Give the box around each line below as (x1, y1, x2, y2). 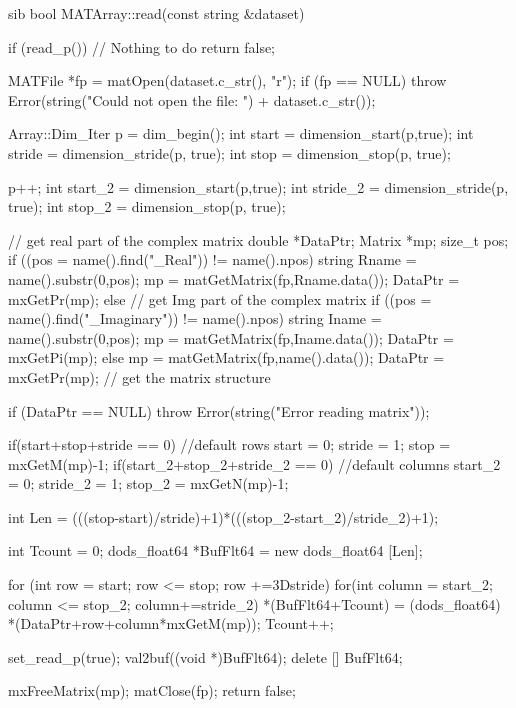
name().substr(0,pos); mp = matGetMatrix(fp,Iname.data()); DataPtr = (8, 327, 454, 348)
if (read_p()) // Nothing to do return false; (8, 36, 276, 57)
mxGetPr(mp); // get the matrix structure (8, 366, 271, 387)
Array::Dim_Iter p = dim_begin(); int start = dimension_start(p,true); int (8, 123, 474, 144)
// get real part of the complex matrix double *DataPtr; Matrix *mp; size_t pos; (8, 229, 509, 250)
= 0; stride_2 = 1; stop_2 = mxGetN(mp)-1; (8, 473, 289, 494)
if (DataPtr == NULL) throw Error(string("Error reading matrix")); (8, 400, 430, 421)
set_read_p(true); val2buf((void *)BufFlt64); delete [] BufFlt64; (8, 646, 403, 667)
